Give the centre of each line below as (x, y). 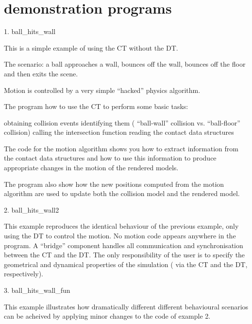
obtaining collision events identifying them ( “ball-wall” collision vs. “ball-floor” (122, 122)
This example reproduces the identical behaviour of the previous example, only (121, 226)
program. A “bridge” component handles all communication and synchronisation (124, 245)
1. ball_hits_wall (30, 31)
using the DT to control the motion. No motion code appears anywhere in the (120, 236)
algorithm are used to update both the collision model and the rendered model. (122, 193)
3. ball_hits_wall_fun (37, 290)
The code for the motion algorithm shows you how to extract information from (121, 148)
